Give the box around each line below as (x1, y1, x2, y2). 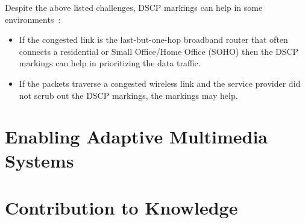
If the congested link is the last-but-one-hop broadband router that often (19, 33, 288, 46)
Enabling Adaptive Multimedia (5, 124, 268, 149)
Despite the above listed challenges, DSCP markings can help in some (5, 1, 263, 13)
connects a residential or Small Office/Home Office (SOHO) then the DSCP (19, 45, 299, 57)
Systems (5, 148, 74, 172)
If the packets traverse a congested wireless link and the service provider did (19, 77, 301, 89)
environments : (5, 13, 61, 25)
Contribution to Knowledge (5, 195, 238, 219)
